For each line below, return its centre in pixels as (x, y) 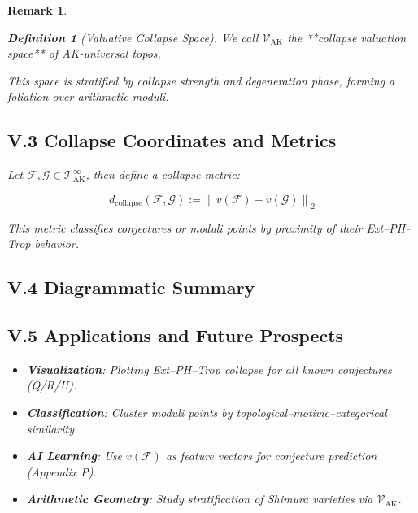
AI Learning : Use (74, 456)
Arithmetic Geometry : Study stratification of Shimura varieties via (200, 499)
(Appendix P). (61, 471)
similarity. (52, 428)
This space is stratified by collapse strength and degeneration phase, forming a (201, 80)
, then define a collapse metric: (163, 174)
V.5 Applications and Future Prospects (176, 335)
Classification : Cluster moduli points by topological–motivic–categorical (207, 412)
